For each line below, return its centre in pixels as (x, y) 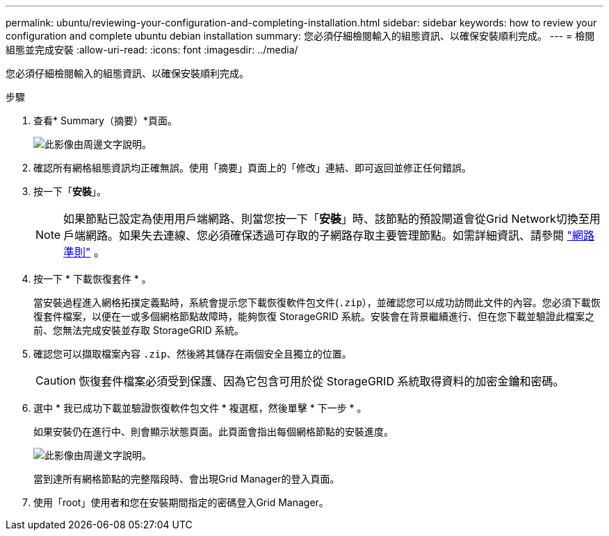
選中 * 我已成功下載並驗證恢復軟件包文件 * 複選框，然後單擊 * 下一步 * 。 (200, 408)
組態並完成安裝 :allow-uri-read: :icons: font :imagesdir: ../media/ (152, 50)
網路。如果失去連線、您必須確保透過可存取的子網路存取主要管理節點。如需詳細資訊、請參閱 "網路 (340, 235)
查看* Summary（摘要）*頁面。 (105, 120)
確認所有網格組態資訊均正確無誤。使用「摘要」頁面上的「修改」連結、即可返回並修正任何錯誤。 (252, 168)
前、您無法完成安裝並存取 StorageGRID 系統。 (139, 330)
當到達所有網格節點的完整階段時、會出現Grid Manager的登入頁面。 (187, 479)
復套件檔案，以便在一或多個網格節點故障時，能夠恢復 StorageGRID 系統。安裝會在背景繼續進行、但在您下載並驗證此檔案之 (314, 316)
